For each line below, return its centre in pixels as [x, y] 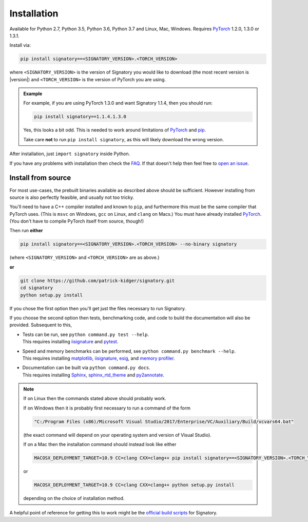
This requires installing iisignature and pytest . [70, 342]
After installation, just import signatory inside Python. [70, 154]
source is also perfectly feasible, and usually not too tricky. [72, 197]
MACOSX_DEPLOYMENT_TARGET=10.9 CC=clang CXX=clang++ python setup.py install [134, 485]
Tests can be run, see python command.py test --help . [86, 334]
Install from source [40, 178]
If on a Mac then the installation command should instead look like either [100, 444]
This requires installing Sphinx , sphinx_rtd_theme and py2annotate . [93, 375]
